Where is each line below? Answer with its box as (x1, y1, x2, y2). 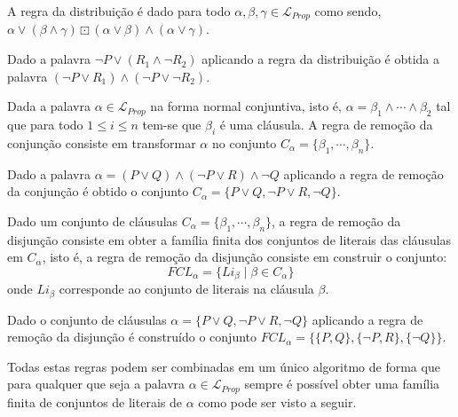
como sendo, (314, 2, 382, 20)
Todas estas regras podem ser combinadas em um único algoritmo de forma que (7, 357, 440, 375)
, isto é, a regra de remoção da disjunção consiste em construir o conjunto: (42, 248, 447, 266)
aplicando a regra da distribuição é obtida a (201, 50, 440, 68)
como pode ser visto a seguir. (198, 392, 357, 411)
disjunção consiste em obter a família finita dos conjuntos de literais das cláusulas (7, 230, 452, 248)
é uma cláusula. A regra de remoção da (219, 115, 433, 134)
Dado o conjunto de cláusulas (7, 310, 167, 328)
